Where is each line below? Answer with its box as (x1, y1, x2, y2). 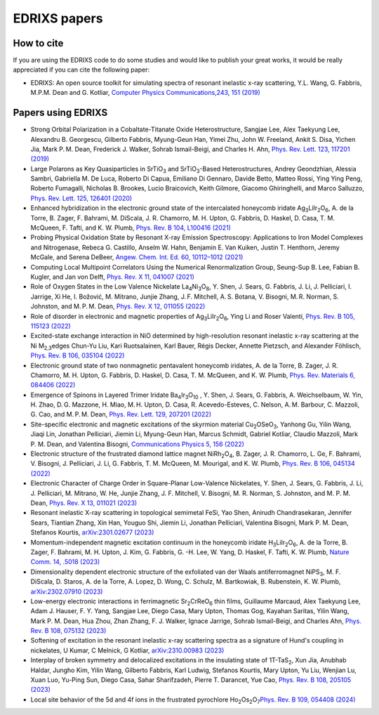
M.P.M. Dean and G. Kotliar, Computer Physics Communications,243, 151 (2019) (30, 88, 261, 97)
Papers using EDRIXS (13, 107, 108, 119)
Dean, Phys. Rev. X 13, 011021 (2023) (30, 499, 138, 507)
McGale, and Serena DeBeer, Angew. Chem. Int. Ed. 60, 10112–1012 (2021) (30, 253, 244, 261)
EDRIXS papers (13, 11, 103, 26)
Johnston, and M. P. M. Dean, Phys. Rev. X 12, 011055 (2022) (30, 302, 206, 310)
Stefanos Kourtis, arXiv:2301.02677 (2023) (30, 528, 154, 537)
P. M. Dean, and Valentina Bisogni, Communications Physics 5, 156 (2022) (30, 440, 245, 448)
